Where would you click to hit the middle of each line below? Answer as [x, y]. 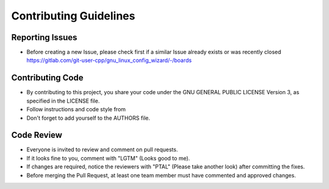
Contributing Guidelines [73, 16]
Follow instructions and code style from [76, 109]
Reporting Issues [44, 37]
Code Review [37, 135]
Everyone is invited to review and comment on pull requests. [102, 149]
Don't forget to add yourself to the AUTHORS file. [88, 118]
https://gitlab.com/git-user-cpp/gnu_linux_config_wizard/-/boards [109, 60]
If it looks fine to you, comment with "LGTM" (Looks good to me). [108, 158]
